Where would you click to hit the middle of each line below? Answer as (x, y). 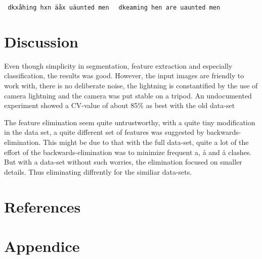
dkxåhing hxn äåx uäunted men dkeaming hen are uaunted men (114, 8)
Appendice (42, 246)
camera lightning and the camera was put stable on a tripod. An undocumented (128, 95)
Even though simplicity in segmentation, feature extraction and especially (118, 65)
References (42, 206)
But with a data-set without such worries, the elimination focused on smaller (123, 162)
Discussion (41, 41)
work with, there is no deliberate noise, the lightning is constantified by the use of (131, 85)
